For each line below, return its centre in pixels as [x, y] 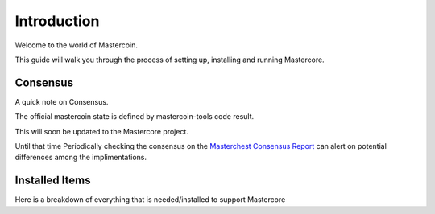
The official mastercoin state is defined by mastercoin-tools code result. [135, 117]
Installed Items [53, 181]
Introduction [57, 21]
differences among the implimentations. [81, 158]
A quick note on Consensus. [62, 101]
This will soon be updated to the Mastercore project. [102, 131]
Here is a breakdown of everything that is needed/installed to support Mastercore [150, 200]
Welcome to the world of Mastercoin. [77, 45]
